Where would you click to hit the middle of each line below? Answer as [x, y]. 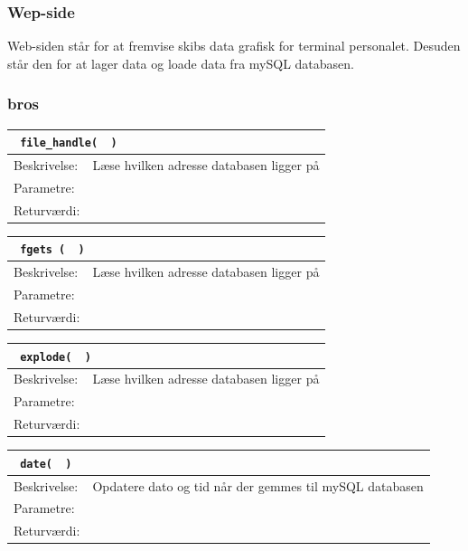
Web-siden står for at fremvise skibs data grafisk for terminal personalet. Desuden [234, 46]
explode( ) [56, 357]
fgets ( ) [52, 250]
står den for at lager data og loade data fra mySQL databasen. [181, 63]
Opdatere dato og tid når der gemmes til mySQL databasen [258, 485]
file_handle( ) [69, 143]
